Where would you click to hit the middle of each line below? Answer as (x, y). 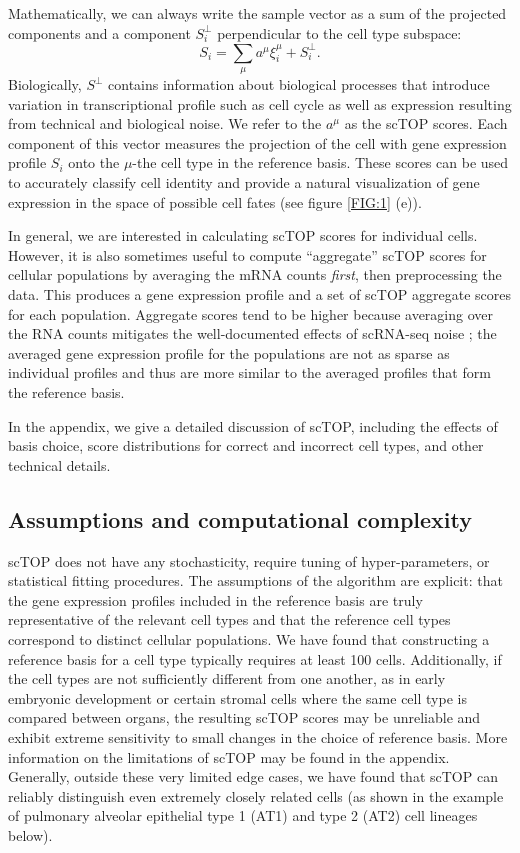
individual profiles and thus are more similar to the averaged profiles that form (249, 372)
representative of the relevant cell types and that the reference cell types (229, 619)
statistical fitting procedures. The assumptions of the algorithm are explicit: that (255, 580)
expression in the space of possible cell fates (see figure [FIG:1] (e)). (215, 201)
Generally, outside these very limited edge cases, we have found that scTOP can (253, 776)
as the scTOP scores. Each (426, 123)
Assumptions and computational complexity (240, 518)
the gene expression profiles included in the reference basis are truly (215, 599)
